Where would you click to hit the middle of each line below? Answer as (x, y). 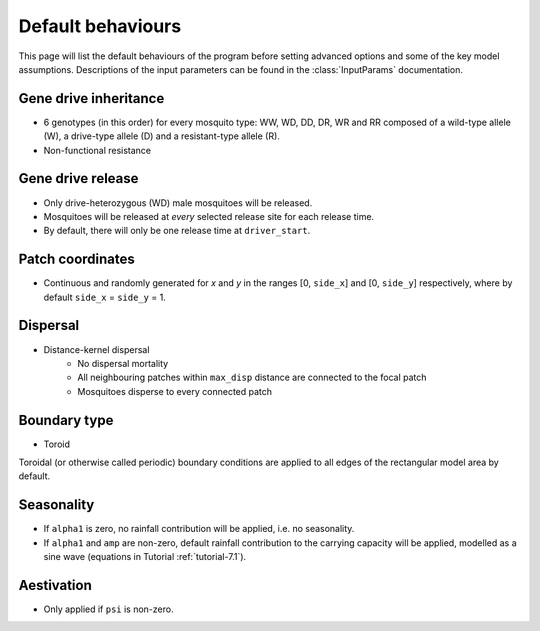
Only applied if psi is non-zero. (108, 609)
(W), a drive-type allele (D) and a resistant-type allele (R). (161, 136)
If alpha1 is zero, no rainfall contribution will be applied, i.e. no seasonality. (199, 529)
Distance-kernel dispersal (96, 349)
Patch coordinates (76, 259)
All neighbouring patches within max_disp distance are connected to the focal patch (252, 377)
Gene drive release (78, 178)
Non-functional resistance (97, 150)
